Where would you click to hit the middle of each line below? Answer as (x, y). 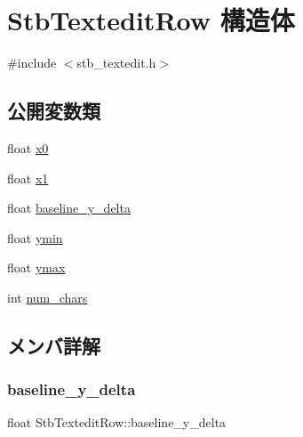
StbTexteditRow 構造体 (151, 20)
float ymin (35, 237)
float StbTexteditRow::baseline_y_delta (117, 422)
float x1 (28, 178)
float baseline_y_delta (69, 208)
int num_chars (48, 297)
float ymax (36, 267)
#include (32, 63)
